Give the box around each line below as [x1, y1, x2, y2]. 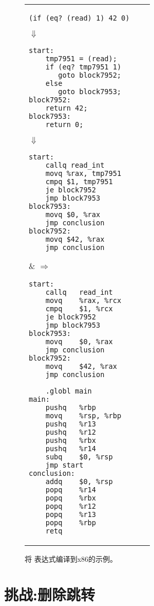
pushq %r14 [45, 444, 96, 453]
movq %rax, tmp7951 [45, 169, 122, 177]
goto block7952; [58, 71, 122, 79]
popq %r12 [45, 502, 96, 510]
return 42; [45, 104, 88, 112]
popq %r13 [45, 510, 96, 519]
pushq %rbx [45, 436, 96, 444]
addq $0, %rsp [45, 477, 113, 486]
